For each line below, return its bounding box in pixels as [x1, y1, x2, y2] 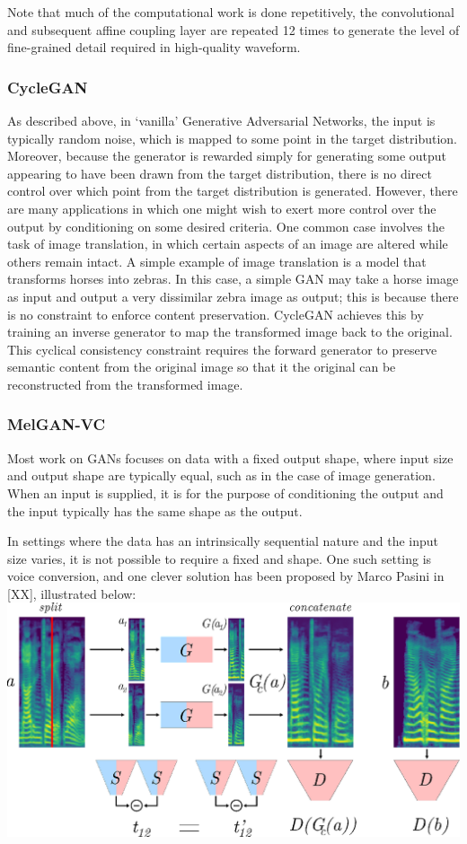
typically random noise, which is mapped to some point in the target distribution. [7, 128, 457, 147]
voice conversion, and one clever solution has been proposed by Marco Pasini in [7, 567, 445, 585]
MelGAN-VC [7, 413, 105, 435]
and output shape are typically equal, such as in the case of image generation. [7, 466, 436, 485]
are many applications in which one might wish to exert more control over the [7, 198, 436, 217]
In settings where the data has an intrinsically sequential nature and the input [7, 532, 439, 550]
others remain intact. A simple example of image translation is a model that [7, 251, 427, 270]
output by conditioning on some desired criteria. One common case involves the [7, 216, 445, 235]
